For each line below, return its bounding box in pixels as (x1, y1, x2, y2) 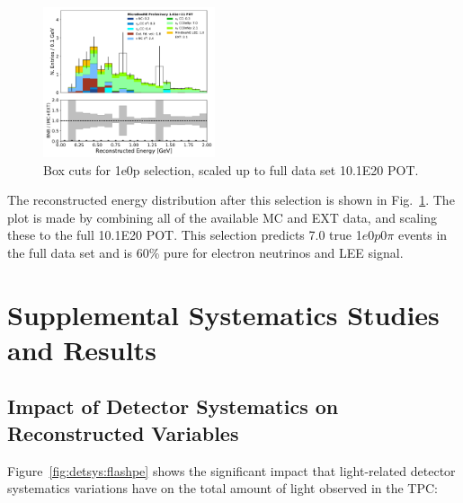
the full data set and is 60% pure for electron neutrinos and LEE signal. (7, 243, 404, 261)
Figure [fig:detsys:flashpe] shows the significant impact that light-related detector (7, 461, 456, 480)
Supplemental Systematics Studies (7, 296, 440, 332)
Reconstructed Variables (7, 419, 239, 446)
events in (397, 225, 448, 244)
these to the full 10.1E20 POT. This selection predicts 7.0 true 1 (7, 225, 362, 244)
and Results (7, 331, 156, 367)
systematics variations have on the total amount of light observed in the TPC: (7, 479, 438, 498)
